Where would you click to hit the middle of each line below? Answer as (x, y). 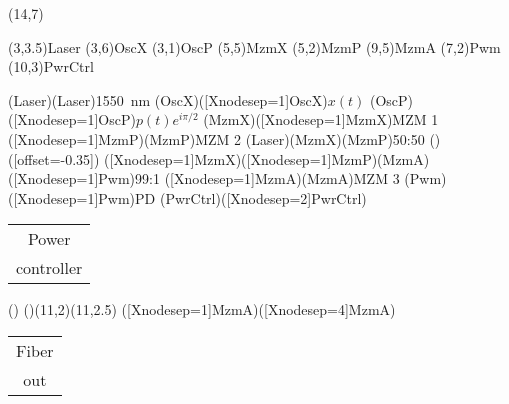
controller (49, 268)
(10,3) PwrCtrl (51, 66)
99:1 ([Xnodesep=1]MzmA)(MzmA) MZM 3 (267, 178)
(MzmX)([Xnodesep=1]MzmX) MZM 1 (321, 119)
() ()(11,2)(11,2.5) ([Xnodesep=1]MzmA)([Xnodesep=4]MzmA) (202, 309)
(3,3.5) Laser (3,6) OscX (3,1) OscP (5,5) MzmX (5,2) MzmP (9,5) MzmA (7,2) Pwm (254, 46)
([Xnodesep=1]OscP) (72, 119)
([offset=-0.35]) (54, 158)
